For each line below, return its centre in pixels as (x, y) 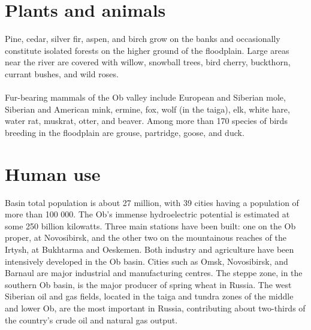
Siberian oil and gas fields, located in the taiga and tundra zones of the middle (149, 296)
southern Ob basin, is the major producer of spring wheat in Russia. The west (148, 284)
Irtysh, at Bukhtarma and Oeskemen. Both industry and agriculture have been (150, 249)
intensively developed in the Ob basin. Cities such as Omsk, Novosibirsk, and (147, 261)
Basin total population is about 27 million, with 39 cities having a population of (152, 202)
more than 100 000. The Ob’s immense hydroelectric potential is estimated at (147, 214)
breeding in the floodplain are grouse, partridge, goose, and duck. (125, 132)
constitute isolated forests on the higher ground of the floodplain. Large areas (147, 50)
